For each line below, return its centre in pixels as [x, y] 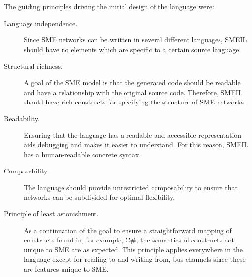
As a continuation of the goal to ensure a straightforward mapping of [128, 230]
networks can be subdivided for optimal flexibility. [99, 197]
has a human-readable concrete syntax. [82, 154]
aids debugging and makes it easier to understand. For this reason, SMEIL [136, 144]
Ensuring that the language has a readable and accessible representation [133, 135]
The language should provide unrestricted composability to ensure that [131, 187]
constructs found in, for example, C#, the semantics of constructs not [129, 240]
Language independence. [41, 23]
